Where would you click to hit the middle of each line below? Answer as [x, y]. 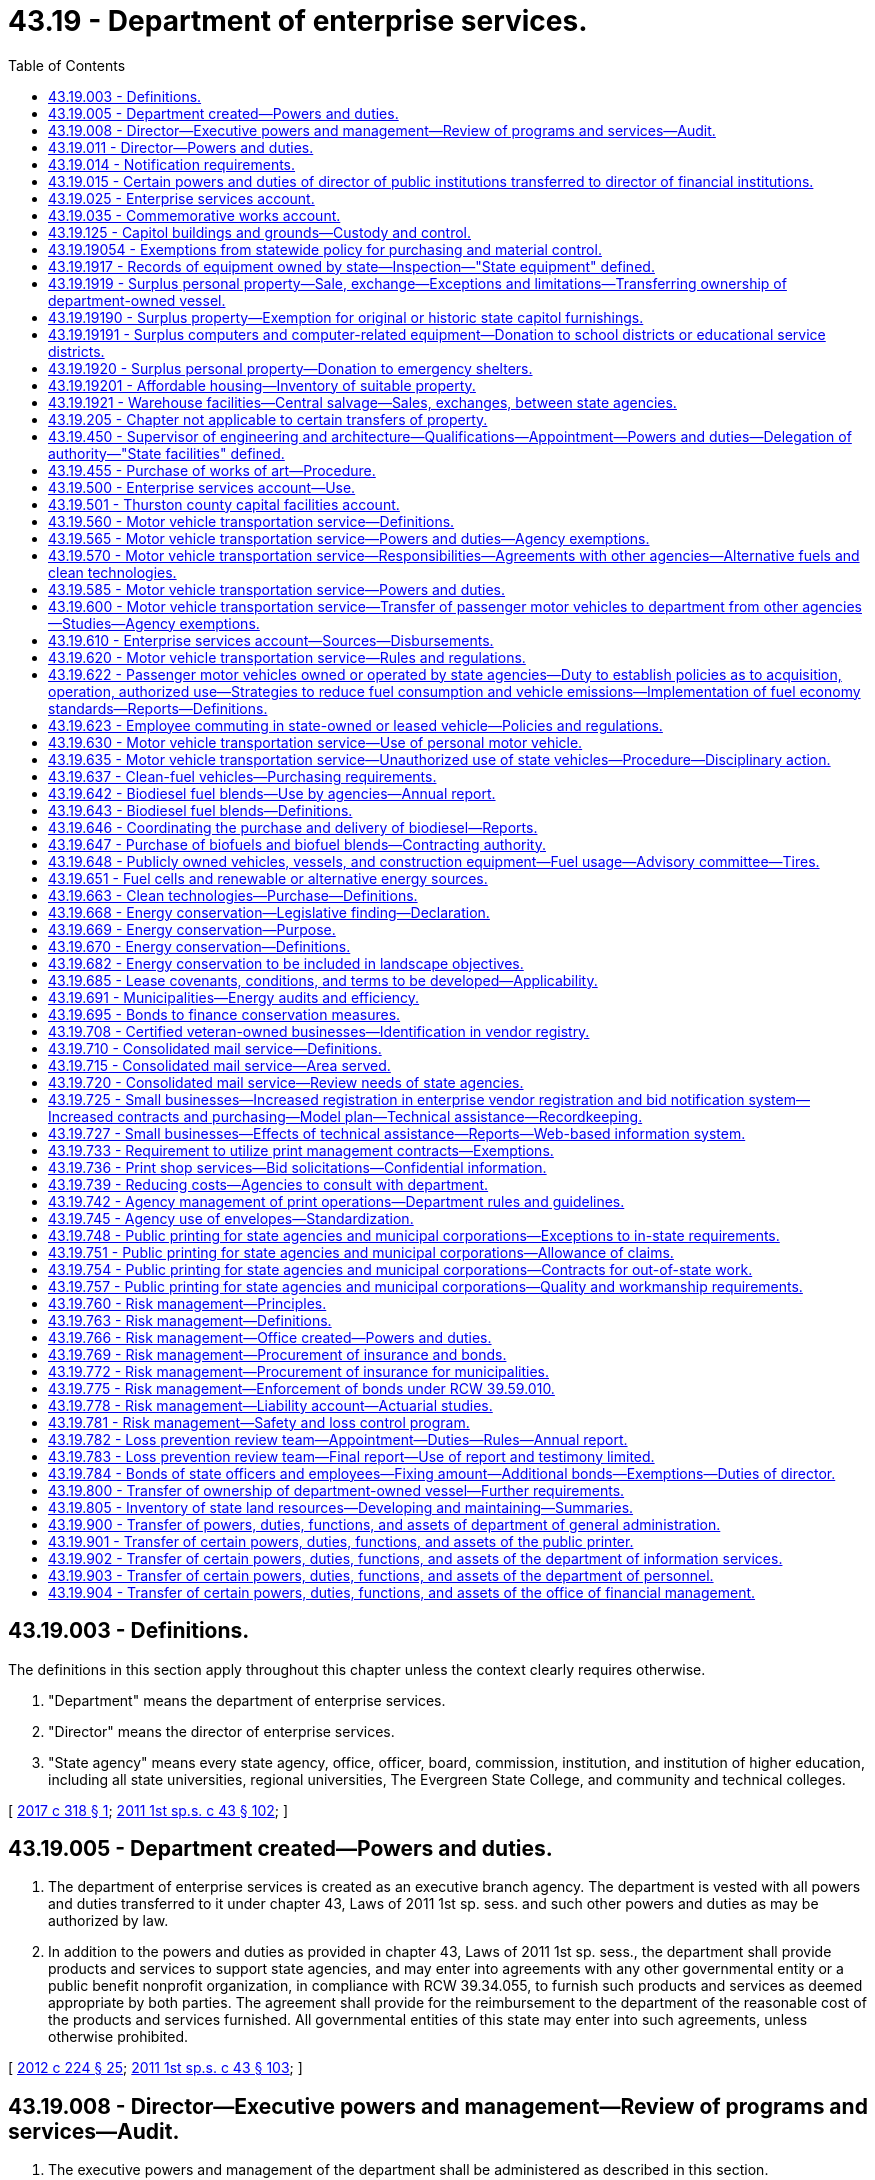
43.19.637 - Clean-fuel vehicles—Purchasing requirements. [242, 776]
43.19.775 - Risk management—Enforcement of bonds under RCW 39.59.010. [301, 1388]
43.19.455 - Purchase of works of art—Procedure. [212, 470]
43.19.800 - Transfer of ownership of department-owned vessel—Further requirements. [336, 1490]
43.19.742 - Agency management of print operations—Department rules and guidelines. [336, 1201]
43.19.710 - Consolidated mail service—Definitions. [215, 1048]
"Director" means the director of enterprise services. [221, 1731]
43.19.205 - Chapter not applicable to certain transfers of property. [268, 419]
